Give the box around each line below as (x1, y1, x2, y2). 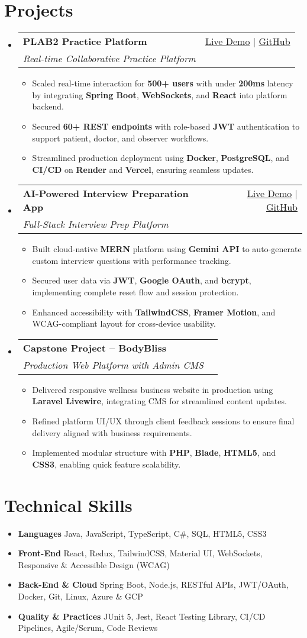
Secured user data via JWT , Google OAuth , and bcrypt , (32, 274, 251, 286)
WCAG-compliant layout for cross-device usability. (32, 317, 216, 330)
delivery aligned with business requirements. (32, 426, 192, 439)
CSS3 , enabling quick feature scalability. (32, 457, 181, 470)
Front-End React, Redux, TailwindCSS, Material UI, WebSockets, (18, 547, 263, 559)
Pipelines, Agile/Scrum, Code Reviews (18, 621, 158, 634)
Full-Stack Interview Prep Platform (22, 217, 169, 231)
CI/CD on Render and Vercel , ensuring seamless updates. (32, 163, 254, 175)
